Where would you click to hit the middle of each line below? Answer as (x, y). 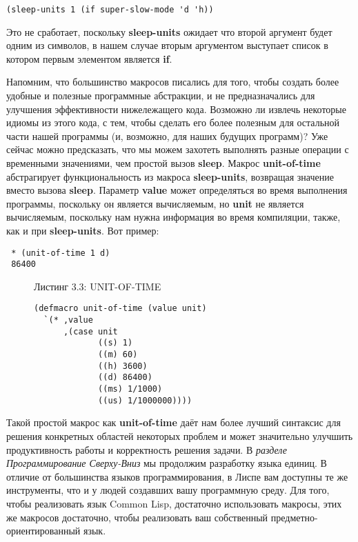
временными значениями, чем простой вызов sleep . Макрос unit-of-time (163, 163)
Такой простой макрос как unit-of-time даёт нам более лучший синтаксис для (173, 422)
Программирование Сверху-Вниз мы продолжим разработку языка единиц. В (167, 463)
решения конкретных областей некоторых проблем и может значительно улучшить (180, 435)
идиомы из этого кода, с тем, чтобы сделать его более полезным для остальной (173, 122)
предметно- (294, 517)
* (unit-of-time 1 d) (61, 253)
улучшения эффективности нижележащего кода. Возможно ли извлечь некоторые (176, 109)
